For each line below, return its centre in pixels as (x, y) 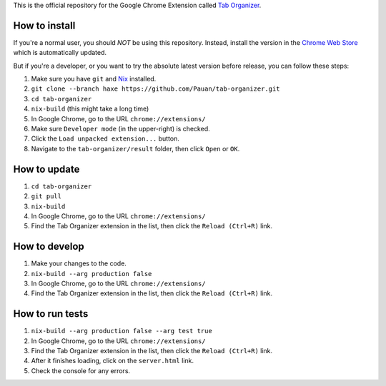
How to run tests (51, 314)
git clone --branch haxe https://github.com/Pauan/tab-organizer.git (155, 89)
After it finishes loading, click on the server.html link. (113, 361)
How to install (44, 25)
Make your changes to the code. (79, 263)
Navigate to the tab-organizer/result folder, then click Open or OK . (135, 148)
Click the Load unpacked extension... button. (105, 138)
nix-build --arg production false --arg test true (122, 331)
